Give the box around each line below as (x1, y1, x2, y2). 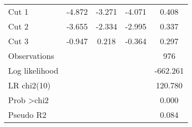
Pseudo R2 (8, 109, 47, 120)
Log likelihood (8, 65, 58, 76)
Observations (8, 50, 54, 61)
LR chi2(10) (8, 79, 51, 91)
